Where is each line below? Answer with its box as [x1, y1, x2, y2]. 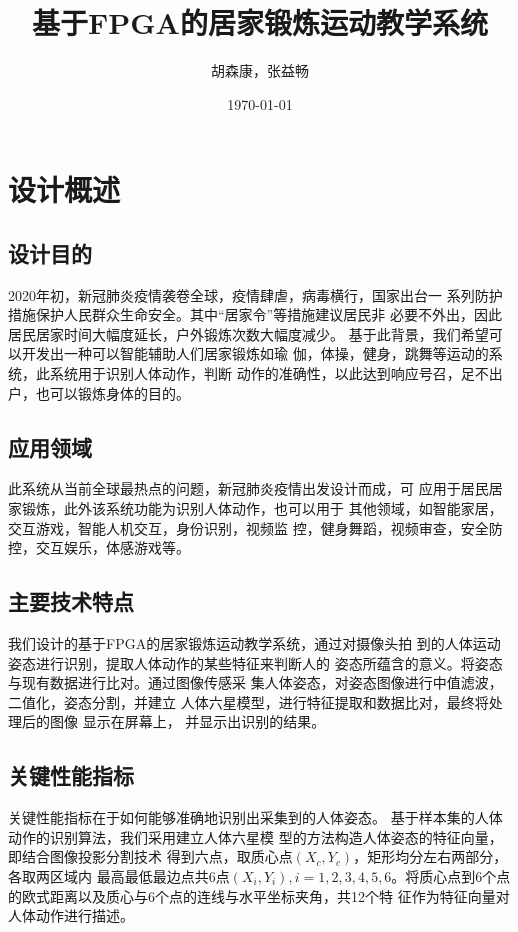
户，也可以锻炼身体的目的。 [8, 382, 190, 403]
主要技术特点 [8, 586, 134, 617]
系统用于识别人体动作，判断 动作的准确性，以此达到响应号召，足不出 [49, 363, 503, 384]
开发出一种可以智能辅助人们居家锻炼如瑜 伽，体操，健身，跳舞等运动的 [21, 343, 489, 364]
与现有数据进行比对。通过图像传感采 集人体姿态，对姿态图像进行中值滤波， [8, 672, 503, 693]
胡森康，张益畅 [211, 60, 309, 81]
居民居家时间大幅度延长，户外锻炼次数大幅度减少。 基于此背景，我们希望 [8, 323, 489, 344]
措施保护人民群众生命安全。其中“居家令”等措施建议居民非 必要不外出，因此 [8, 304, 502, 325]
